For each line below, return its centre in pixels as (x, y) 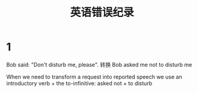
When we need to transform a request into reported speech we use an (94, 77)
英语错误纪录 (102, 12)
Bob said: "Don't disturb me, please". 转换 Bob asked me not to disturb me (99, 64)
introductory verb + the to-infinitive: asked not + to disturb (80, 83)
